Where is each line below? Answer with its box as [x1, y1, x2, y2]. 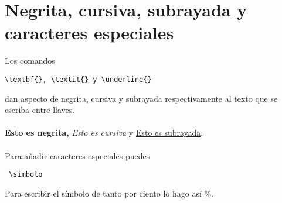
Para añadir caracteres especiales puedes [5, 149, 150, 161]
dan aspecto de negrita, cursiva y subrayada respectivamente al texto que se [5, 92, 278, 104]
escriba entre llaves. [5, 104, 75, 116]
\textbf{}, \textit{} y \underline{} [5, 75, 152, 84]
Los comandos [5, 54, 55, 67]
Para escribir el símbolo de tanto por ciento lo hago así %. [5, 187, 214, 199]
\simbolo [9, 170, 43, 179]
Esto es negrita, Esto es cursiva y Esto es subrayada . [5, 126, 203, 139]
